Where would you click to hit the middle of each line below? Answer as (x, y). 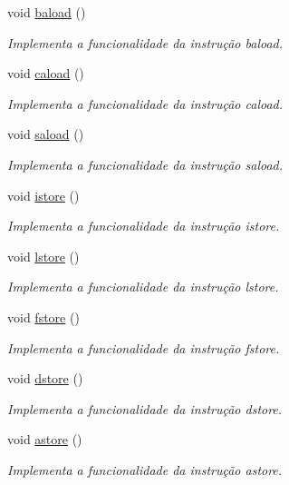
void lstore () (43, 256)
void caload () (46, 73)
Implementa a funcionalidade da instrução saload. (145, 164)
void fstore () (43, 317)
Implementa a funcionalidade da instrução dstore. (145, 408)
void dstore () (45, 378)
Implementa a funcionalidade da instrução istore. (144, 226)
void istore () (43, 195)
